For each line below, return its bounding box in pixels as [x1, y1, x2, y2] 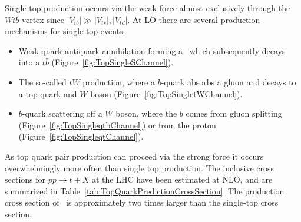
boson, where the [115, 107, 177, 120]
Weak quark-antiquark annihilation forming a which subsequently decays [18, 44, 286, 57]
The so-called [18, 75, 67, 88]
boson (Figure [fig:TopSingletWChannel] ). [90, 87, 243, 100]
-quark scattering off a [22, 107, 102, 120]
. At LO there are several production [127, 13, 260, 25]
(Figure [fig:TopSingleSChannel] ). [51, 56, 174, 68]
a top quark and [18, 87, 77, 100]
